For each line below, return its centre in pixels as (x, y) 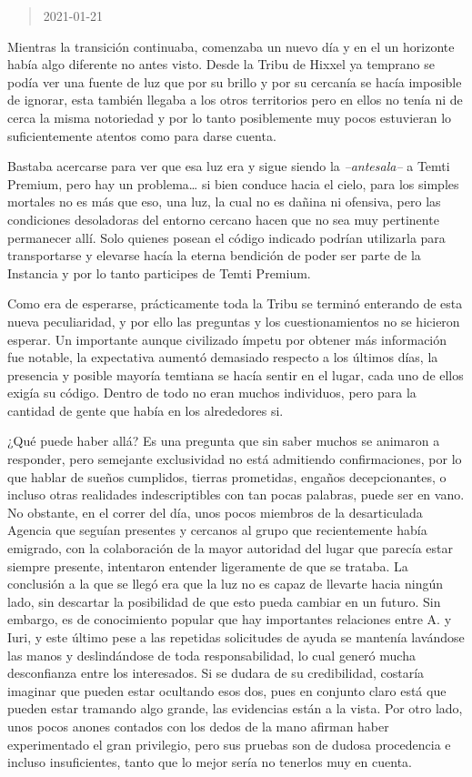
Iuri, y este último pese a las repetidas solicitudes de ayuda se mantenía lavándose (236, 637)
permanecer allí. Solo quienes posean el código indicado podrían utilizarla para (226, 237)
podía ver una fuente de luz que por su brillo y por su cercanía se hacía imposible (235, 81)
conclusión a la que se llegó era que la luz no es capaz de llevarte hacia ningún (225, 584)
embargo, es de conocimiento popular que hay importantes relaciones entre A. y (230, 619)
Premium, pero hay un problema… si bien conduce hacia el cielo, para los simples (233, 183)
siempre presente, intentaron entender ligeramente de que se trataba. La (208, 565)
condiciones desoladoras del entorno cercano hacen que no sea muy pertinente (223, 219)
